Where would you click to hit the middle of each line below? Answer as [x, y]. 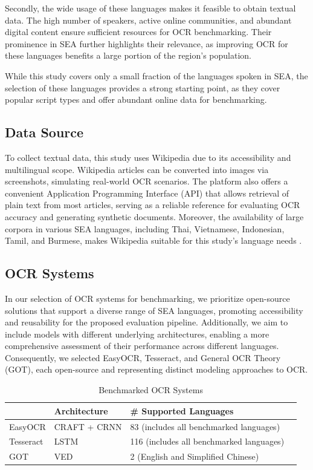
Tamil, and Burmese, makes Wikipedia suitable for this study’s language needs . [153, 240]
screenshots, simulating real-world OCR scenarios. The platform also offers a [147, 181]
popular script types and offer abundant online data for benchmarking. [136, 100]
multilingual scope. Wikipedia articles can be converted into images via [137, 169]
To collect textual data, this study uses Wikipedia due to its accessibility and [148, 157]
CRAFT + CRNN [88, 426]
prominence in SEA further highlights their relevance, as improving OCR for [147, 43]
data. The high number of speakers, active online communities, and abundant [148, 20]
